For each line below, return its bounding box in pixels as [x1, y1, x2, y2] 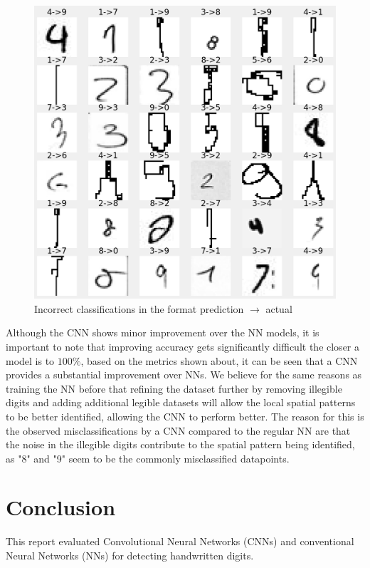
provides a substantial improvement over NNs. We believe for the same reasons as [6, 367, 362, 382]
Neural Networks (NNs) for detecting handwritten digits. [6, 548, 254, 562]
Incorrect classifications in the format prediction [34, 301, 244, 316]
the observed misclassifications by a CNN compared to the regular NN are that [6, 423, 351, 438]
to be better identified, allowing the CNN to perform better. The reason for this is [6, 408, 364, 423]
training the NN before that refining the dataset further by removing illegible [6, 381, 342, 396]
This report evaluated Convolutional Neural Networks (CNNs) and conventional [6, 534, 354, 549]
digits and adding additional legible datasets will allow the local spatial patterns [6, 395, 356, 410]
